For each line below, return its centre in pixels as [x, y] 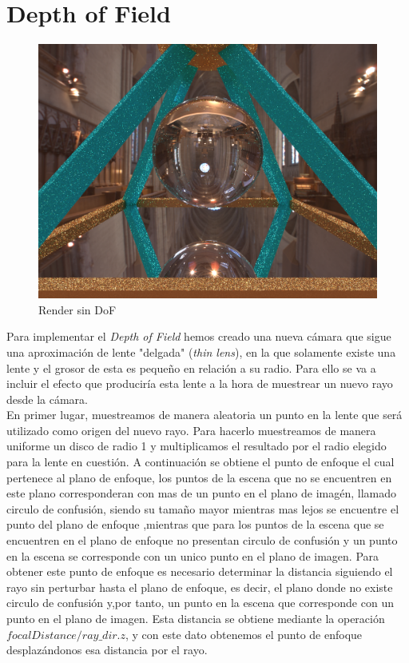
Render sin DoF [77, 309]
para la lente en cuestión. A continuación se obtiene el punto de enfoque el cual [201, 462]
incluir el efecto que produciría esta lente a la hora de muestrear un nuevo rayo [200, 383]
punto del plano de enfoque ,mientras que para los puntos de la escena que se [195, 524]
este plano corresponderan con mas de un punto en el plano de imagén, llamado [202, 493]
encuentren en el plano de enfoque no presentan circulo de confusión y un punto [202, 540]
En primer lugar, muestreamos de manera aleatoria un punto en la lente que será [204, 415]
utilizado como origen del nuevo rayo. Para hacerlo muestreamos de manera [191, 430]
